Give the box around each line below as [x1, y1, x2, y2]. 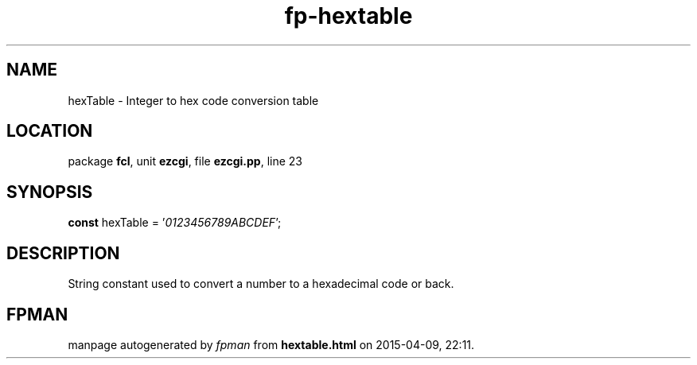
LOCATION [6, 121, 93, 142]
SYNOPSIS [6, 181, 93, 202]
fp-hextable [284, 2, 413, 29]
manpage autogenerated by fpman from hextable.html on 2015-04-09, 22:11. [68, 337, 475, 351]
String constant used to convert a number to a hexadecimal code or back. [68, 277, 454, 291]
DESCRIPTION [6, 243, 120, 263]
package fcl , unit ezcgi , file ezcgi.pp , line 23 [68, 154, 303, 169]
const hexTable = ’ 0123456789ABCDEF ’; [68, 216, 282, 230]
